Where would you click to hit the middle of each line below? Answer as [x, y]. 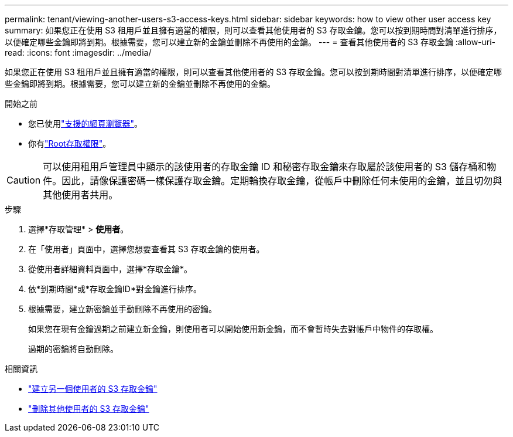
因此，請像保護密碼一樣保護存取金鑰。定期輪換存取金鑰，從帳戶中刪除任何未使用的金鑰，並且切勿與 [282, 181]
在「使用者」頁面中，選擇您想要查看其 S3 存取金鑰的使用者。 [146, 249]
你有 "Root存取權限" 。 [70, 143]
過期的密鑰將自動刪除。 [73, 349]
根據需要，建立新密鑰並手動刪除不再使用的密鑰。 [122, 309]
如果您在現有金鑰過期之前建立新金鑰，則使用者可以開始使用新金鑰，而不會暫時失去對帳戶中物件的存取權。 [233, 329]
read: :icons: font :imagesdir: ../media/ [78, 52]
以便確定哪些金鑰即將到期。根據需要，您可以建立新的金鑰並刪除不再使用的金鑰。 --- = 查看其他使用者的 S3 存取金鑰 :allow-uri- [250, 42]
